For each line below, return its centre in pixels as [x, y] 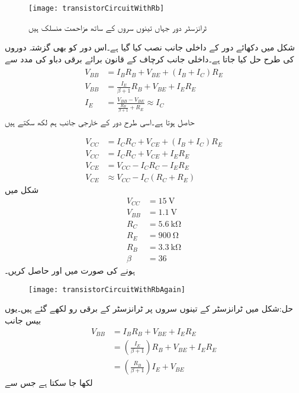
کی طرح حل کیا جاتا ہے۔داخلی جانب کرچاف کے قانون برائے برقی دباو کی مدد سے [149, 58]
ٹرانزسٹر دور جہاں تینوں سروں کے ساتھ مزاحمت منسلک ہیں [118, 27]
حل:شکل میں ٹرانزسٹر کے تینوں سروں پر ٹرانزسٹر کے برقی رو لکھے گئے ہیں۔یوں [149, 308]
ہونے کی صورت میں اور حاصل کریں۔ [70, 270]
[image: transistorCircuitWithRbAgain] [107, 289]
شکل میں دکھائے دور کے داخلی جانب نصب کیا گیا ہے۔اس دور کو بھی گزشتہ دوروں [150, 47]
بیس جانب [23, 320]
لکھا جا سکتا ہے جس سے [49, 383]
